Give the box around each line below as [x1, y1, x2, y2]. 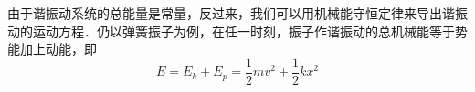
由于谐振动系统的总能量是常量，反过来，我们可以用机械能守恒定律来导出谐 [7, 4, 455, 22]
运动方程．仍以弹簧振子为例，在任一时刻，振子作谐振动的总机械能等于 [32, 21, 455, 40]
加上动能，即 [19, 39, 97, 58]
